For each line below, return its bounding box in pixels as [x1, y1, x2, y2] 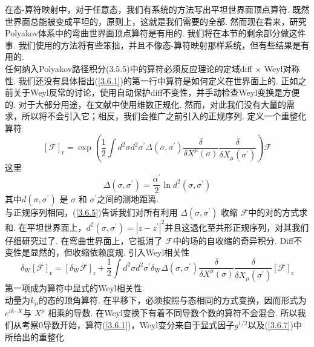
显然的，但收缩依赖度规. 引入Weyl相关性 [30, 246, 190, 259]
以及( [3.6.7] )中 [247, 318, 302, 331]
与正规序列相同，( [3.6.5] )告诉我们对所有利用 [5, 206, 178, 219]
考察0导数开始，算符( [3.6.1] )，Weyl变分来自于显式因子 [21, 318, 235, 331]
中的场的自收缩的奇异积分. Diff [172, 234, 294, 246]
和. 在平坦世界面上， [5, 220, 87, 233]
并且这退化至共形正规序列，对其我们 [165, 220, 309, 233]
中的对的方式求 [248, 206, 308, 219]
